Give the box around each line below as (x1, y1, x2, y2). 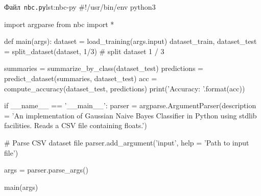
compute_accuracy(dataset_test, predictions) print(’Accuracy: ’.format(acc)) (4, 83, 245, 93)
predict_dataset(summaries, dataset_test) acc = (4, 73, 157, 84)
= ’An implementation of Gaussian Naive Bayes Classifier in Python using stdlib (4, 110, 257, 120)
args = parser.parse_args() (4, 164, 89, 175)
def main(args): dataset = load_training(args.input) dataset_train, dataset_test (4, 36, 257, 46)
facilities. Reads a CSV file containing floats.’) (4, 120, 147, 131)
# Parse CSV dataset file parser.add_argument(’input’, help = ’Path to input (4, 137, 249, 148)
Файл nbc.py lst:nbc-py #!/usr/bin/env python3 (4, 2, 156, 12)
